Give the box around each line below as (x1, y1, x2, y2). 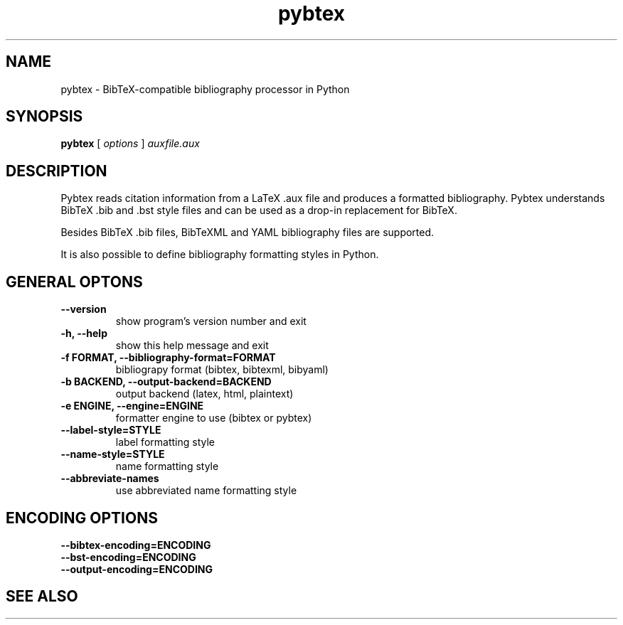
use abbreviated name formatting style (115, 484, 297, 497)
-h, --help (60, 327, 107, 340)
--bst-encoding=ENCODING (60, 550, 196, 563)
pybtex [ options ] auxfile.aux (60, 137, 200, 150)
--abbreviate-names (60, 472, 159, 485)
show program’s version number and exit (115, 315, 307, 328)
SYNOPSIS (6, 107, 83, 126)
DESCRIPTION (6, 161, 107, 180)
